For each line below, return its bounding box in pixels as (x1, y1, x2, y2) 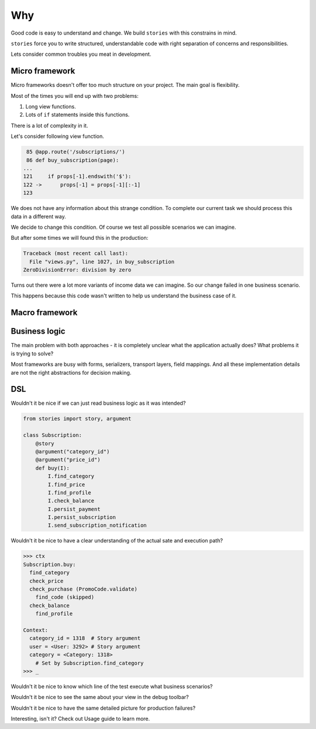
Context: (23, 626, 49, 633)
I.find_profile (47, 489, 92, 496)
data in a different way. (11, 213, 67, 220)
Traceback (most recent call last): (23, 250, 129, 257)
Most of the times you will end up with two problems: (11, 92, 139, 99)
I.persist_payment (47, 506, 101, 513)
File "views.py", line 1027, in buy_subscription (29, 258, 175, 265)
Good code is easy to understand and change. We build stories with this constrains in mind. (11, 29, 237, 36)
